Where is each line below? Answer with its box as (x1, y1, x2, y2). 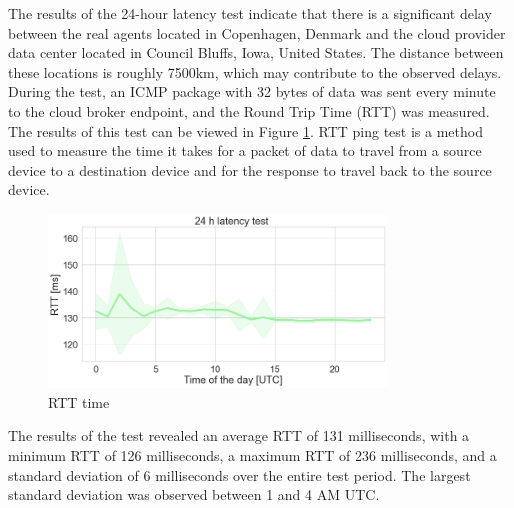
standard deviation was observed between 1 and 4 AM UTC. (8, 484, 380, 505)
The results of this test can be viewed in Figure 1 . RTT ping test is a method (8, 120, 483, 141)
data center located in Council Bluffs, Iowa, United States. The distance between (8, 42, 504, 63)
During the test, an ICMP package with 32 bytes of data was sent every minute (8, 81, 496, 102)
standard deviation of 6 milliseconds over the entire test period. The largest (8, 464, 471, 485)
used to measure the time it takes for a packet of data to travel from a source (8, 140, 482, 161)
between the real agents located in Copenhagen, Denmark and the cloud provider (8, 22, 506, 43)
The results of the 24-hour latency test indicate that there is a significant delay (8, 3, 492, 23)
